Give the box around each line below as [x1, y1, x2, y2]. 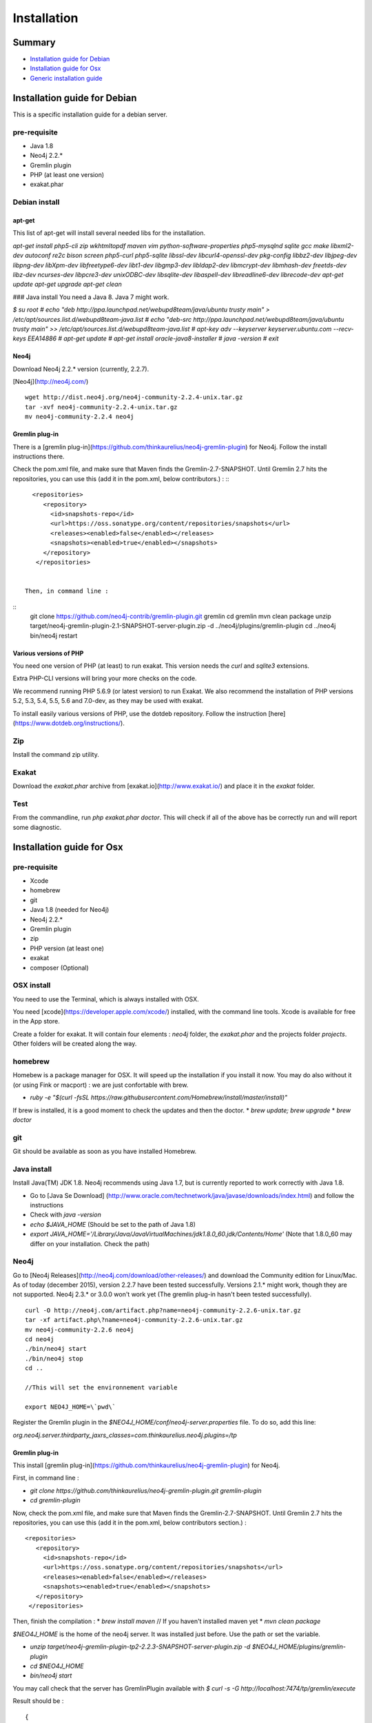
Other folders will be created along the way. [12, 1039, 137, 1048]
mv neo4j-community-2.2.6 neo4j [25, 1325, 134, 1334]
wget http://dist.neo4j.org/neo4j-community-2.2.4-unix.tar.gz [25, 394, 243, 401]
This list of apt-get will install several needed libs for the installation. [12, 229, 206, 237]
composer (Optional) [30, 964, 89, 972]
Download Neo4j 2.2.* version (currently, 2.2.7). [12, 365, 149, 373]
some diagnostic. [12, 823, 62, 831]
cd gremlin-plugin [30, 1496, 81, 1505]
